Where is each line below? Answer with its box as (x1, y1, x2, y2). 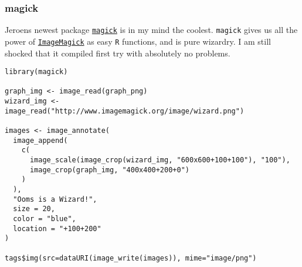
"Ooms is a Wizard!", (13, 195, 97, 203)
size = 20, (13, 205, 55, 213)
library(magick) (5, 68, 68, 76)
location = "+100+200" (13, 224, 101, 233)
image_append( (13, 136, 68, 145)
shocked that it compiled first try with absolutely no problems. (5, 46, 230, 59)
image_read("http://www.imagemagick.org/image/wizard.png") (5, 106, 245, 115)
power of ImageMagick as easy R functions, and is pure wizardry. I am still (5, 35, 271, 47)
